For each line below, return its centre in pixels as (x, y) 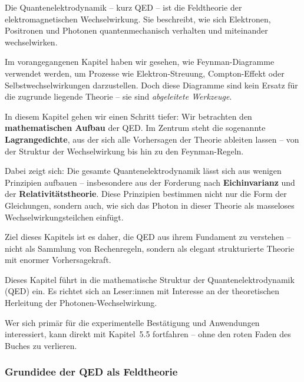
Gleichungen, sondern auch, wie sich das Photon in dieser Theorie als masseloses (150, 205)
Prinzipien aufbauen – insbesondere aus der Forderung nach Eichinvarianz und (150, 182)
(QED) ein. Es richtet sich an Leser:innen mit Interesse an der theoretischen (142, 291)
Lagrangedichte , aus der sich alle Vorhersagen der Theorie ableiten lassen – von (152, 139)
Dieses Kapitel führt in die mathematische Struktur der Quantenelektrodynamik (150, 279)
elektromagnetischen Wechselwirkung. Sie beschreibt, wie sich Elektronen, (138, 19)
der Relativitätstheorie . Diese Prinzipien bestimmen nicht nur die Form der (146, 194)
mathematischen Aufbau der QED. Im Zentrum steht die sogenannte (135, 128)
